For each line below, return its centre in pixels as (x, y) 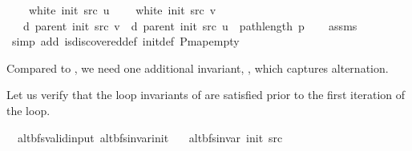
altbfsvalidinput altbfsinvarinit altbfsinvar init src (150, 137)
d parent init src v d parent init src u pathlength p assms (190, 25)
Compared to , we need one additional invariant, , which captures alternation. (198, 68)
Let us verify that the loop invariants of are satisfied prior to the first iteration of (206, 95)
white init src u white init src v (122, 10)
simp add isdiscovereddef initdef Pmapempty (125, 41)
